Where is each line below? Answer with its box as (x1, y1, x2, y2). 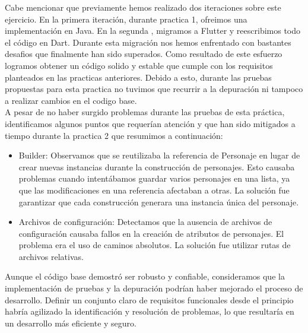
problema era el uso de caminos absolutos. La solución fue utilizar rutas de (18, 239, 291, 251)
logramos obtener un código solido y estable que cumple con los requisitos (5, 59, 273, 71)
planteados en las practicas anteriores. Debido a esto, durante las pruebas (5, 71, 272, 83)
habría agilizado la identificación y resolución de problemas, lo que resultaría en (5, 305, 294, 318)
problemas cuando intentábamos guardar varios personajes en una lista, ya (18, 172, 290, 185)
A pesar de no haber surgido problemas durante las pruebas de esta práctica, (5, 106, 285, 118)
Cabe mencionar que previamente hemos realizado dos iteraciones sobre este (5, 1, 281, 13)
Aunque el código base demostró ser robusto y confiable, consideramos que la (5, 270, 285, 283)
